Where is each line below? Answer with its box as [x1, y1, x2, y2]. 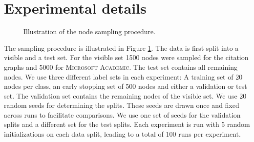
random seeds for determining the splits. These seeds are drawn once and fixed [4, 100, 239, 110]
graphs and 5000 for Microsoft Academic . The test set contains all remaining [4, 61, 238, 72]
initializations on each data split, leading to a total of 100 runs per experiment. [4, 129, 241, 139]
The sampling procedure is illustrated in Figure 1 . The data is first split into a [4, 42, 239, 53]
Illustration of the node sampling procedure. [23, 26, 156, 37]
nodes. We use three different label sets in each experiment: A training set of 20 [4, 71, 243, 81]
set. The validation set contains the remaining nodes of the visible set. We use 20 [4, 90, 247, 101]
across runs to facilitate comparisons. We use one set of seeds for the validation [4, 109, 241, 120]
